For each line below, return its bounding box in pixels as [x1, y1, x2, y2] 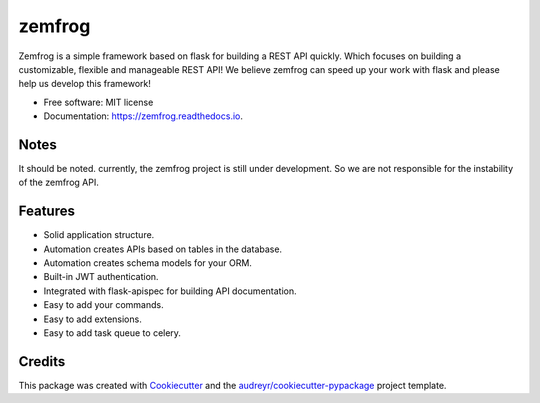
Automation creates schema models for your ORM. [43, 257, 252, 269]
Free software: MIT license [43, 96, 154, 108]
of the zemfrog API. [18, 176, 99, 189]
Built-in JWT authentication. [43, 271, 159, 283]
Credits [18, 353, 66, 370]
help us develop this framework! [18, 78, 152, 90]
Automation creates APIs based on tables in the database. [43, 243, 283, 255]
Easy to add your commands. [43, 299, 164, 311]
